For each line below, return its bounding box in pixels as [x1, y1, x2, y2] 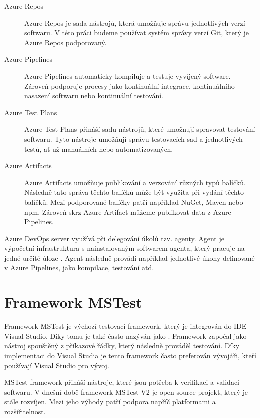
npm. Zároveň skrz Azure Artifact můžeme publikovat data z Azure [24, 206, 231, 217]
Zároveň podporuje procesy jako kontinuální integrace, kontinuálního [24, 80, 235, 91]
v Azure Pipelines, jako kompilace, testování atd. [4, 262, 154, 273]
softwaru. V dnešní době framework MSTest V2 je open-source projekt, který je [4, 386, 248, 397]
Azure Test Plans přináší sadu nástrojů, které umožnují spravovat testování [24, 124, 255, 134]
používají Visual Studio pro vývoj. [4, 360, 109, 370]
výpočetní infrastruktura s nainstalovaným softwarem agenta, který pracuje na [4, 243, 245, 253]
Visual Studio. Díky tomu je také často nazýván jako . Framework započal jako [4, 330, 247, 341]
